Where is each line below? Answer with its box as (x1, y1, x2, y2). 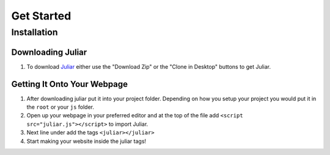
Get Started (11, 9, 71, 22)
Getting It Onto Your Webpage (11, 79, 128, 89)
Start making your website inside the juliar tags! (26, 137, 147, 145)
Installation (11, 27, 58, 38)
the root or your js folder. (26, 103, 95, 111)
